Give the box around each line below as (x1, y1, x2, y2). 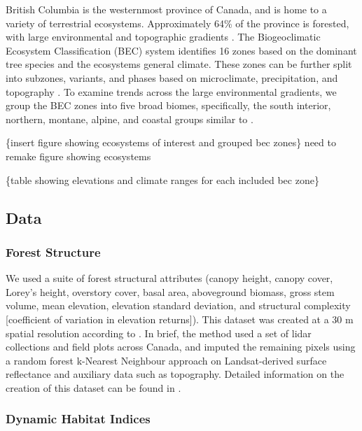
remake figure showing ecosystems (6, 148, 151, 163)
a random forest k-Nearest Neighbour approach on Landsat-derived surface (6, 353, 327, 367)
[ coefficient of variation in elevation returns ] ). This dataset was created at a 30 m (6, 311, 354, 326)
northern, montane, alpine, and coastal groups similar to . (6, 111, 253, 126)
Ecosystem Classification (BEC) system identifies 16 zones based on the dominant (6, 43, 357, 57)
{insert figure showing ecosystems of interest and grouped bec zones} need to (6, 135, 336, 150)
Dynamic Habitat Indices (6, 410, 151, 428)
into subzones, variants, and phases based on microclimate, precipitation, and (6, 70, 338, 85)
